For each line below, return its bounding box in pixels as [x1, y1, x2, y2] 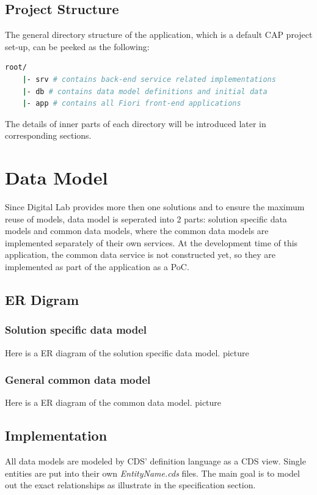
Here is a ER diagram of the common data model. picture [5, 396, 222, 409]
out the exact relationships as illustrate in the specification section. [5, 479, 256, 491]
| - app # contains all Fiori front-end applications [22, 99, 241, 108]
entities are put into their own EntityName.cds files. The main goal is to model [5, 466, 300, 479]
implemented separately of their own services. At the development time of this [5, 236, 298, 249]
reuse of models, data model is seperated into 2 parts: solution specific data [5, 212, 287, 225]
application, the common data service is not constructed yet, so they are [5, 248, 275, 261]
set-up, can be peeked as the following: [5, 40, 150, 53]
